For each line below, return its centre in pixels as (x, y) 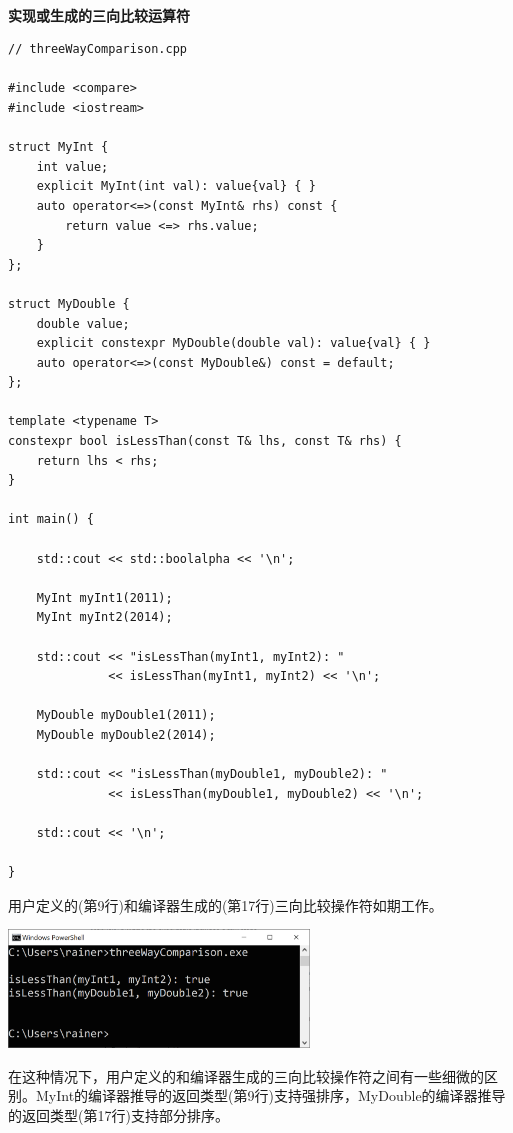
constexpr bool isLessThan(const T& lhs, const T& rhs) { (205, 441)
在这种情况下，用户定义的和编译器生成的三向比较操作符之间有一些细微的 (246, 1075)
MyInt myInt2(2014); (104, 617)
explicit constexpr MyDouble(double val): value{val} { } (233, 343)
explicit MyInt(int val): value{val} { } (176, 186)
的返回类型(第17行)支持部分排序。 (118, 1114)
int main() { (51, 519)
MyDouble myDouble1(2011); (126, 715)
